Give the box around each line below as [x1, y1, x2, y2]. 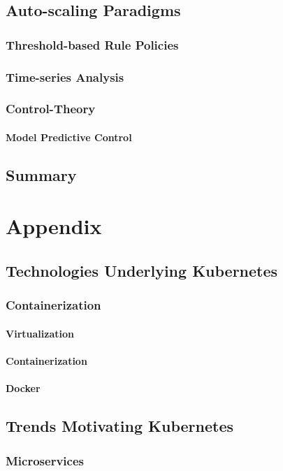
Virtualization [6, 326, 74, 340]
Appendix [6, 212, 102, 240]
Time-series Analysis [6, 68, 124, 85]
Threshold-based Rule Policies [6, 36, 179, 53]
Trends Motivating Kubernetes [6, 415, 234, 437]
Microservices [6, 451, 84, 469]
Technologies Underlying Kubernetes [6, 260, 278, 282]
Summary [6, 164, 77, 185]
